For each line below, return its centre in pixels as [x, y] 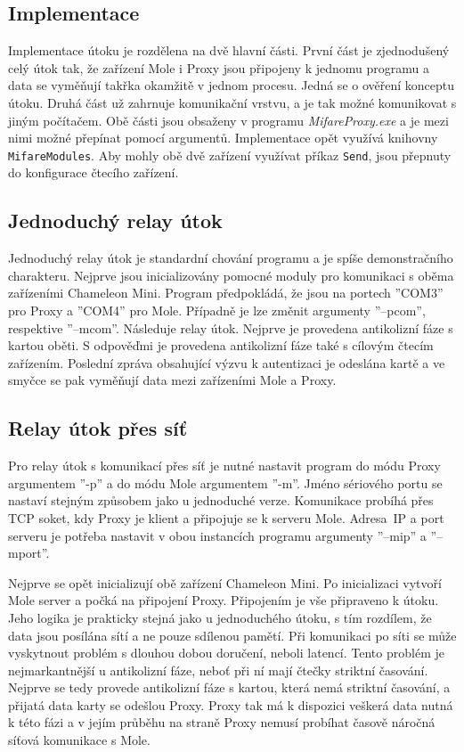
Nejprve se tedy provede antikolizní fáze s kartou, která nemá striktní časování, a [229, 687]
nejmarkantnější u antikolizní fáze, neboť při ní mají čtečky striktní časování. [218, 670]
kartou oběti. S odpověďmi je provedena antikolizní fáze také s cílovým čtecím [221, 345]
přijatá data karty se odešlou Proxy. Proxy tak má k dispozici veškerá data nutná [231, 704]
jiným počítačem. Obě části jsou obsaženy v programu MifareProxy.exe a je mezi [228, 120]
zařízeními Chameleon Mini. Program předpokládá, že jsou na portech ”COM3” [226, 293]
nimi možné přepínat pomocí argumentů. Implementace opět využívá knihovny [223, 138]
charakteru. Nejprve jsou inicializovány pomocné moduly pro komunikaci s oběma [231, 275]
